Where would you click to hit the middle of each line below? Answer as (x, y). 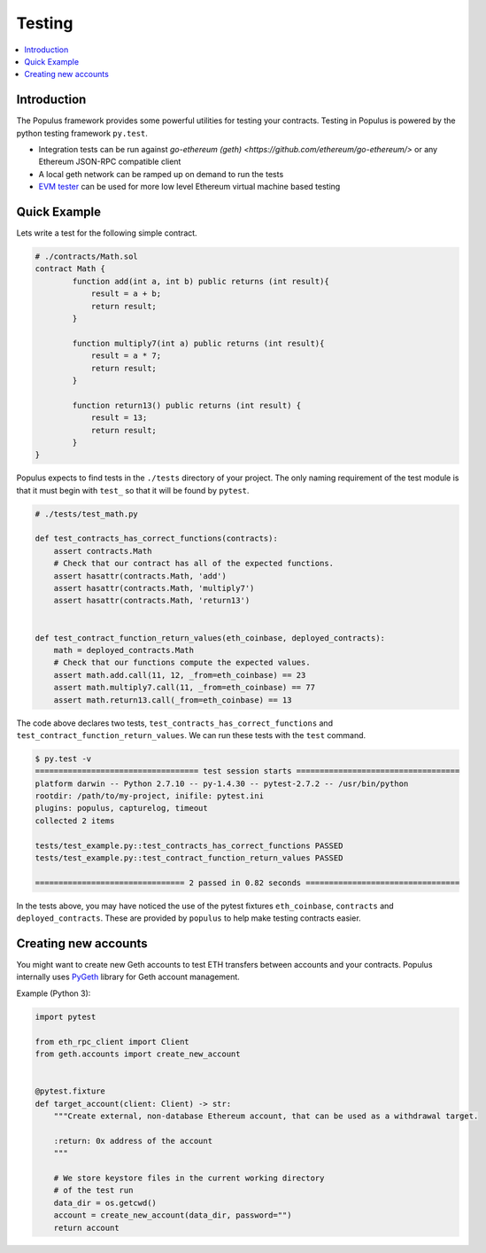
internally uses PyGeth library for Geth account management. (128, 977)
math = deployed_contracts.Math (124, 650)
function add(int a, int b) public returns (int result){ (201, 281)
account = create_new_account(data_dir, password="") (173, 1215)
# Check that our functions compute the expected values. (182, 663)
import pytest (66, 1016)
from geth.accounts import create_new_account (138, 1054)
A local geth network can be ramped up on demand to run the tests (161, 174)
